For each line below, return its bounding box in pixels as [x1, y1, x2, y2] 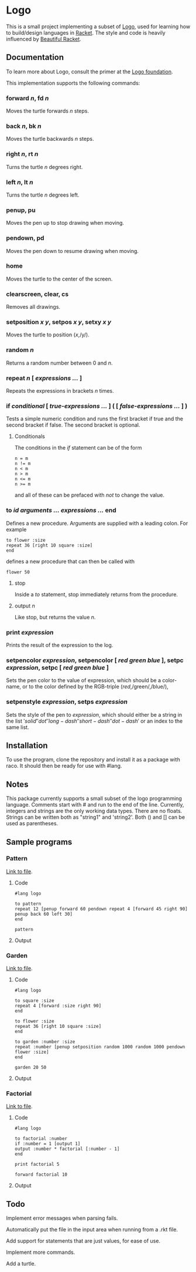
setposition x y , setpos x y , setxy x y [6, 318, 112, 326]
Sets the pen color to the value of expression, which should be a [6, 677, 161, 684]
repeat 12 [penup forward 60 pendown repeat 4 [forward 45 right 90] [14, 906, 188, 912]
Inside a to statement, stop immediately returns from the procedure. [14, 591, 178, 598]
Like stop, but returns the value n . [14, 613, 96, 620]
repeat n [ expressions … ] [6, 374, 82, 382]
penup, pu [6, 206, 36, 214]
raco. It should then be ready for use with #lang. [6, 762, 122, 770]
